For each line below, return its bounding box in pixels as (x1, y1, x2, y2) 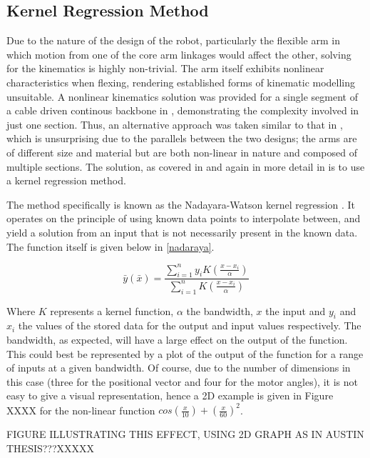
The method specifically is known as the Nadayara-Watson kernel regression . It (6, 196, 356, 211)
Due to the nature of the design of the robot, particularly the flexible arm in (6, 33, 340, 48)
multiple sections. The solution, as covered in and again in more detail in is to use (6, 159, 365, 174)
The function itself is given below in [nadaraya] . (6, 239, 215, 254)
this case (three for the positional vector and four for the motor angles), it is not (6, 374, 358, 389)
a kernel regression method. (6, 173, 126, 188)
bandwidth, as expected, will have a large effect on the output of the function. (6, 332, 348, 347)
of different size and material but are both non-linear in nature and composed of (6, 144, 357, 159)
